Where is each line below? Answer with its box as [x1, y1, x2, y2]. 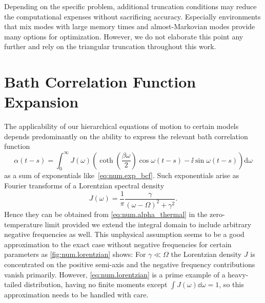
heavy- [228, 269, 249, 279]
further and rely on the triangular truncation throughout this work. [4, 41, 216, 52]
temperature [4, 219, 43, 229]
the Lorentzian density [171, 249, 242, 259]
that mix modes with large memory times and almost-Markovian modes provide [4, 21, 255, 32]
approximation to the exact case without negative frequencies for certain [4, 239, 232, 249]
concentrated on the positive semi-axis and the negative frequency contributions [4, 258, 255, 269]
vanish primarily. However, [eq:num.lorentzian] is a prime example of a [4, 269, 226, 279]
